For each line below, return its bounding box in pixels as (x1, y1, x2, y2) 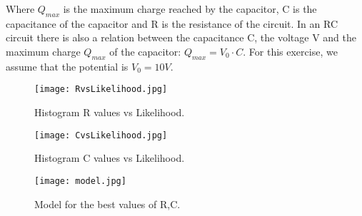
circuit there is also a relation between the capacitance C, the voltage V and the (6, 30, 356, 45)
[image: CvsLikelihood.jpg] (34, 130, 168, 140)
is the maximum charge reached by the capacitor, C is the (63, 1, 317, 16)
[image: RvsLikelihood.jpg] (34, 84, 168, 95)
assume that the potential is (6, 58, 129, 73)
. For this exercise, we (243, 43, 338, 58)
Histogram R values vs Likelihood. (34, 105, 185, 120)
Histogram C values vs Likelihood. (34, 150, 185, 165)
